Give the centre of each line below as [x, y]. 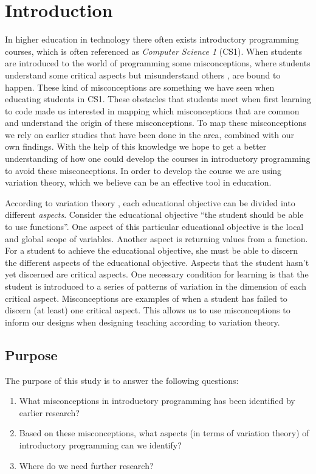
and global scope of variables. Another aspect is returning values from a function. [156, 238]
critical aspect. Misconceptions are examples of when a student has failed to [146, 298]
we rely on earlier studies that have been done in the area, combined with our [149, 134]
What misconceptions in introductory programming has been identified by [157, 401]
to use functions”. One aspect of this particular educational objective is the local [154, 227]
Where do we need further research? [86, 465]
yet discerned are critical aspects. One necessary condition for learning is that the [157, 274]
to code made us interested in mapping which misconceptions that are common [152, 110]
